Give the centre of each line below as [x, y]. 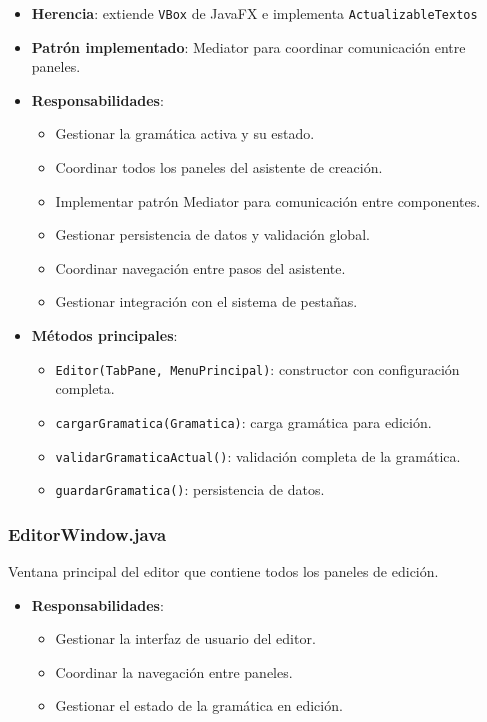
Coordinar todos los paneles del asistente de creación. [219, 167]
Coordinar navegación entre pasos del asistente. [200, 267]
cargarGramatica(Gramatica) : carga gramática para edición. [243, 421]
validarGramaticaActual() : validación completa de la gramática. [258, 455]
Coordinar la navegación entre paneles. [174, 671]
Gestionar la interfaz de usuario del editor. [185, 638]
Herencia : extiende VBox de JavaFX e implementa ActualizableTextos [254, 13]
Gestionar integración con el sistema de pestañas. [206, 301]
